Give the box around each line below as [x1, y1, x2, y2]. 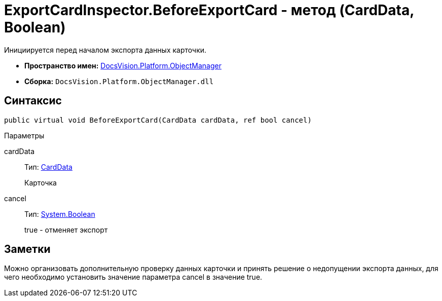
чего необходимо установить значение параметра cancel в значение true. [4, 273, 263, 282]
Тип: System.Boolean [24, 209, 95, 218]
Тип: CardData [24, 162, 72, 171]
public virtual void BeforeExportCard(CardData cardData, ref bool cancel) [4, 116, 312, 124]
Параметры [4, 131, 45, 140]
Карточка [24, 178, 57, 187]
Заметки [4, 243, 51, 256]
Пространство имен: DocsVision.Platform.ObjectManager [24, 61, 222, 70]
